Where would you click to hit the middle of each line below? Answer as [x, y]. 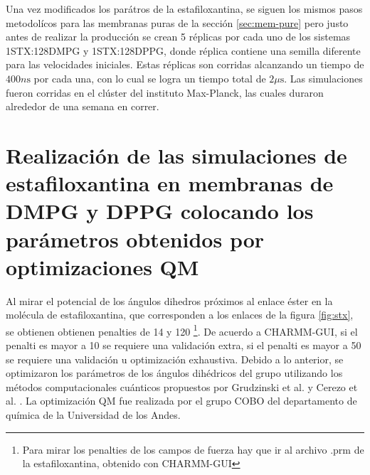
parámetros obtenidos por [135, 239]
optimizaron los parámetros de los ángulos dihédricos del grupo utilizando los [174, 373]
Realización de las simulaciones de [176, 155]
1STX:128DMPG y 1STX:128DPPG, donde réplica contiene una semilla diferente [183, 50]
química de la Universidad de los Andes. [93, 415]
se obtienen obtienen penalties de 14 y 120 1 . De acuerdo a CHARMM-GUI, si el [182, 330]
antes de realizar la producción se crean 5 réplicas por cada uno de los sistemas [178, 37]
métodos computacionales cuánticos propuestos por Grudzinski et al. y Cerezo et [182, 386]
